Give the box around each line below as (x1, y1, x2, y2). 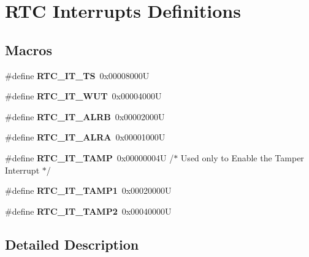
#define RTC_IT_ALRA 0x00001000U (5, 131, 166, 144)
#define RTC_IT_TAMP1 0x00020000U (5, 184, 172, 197)
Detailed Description (5, 234, 139, 253)
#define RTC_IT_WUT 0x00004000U (5, 90, 162, 102)
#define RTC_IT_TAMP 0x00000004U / (5, 151, 174, 164)
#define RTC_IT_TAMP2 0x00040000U (5, 204, 172, 217)
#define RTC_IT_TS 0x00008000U (5, 69, 150, 82)
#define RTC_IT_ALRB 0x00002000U (5, 110, 165, 123)
